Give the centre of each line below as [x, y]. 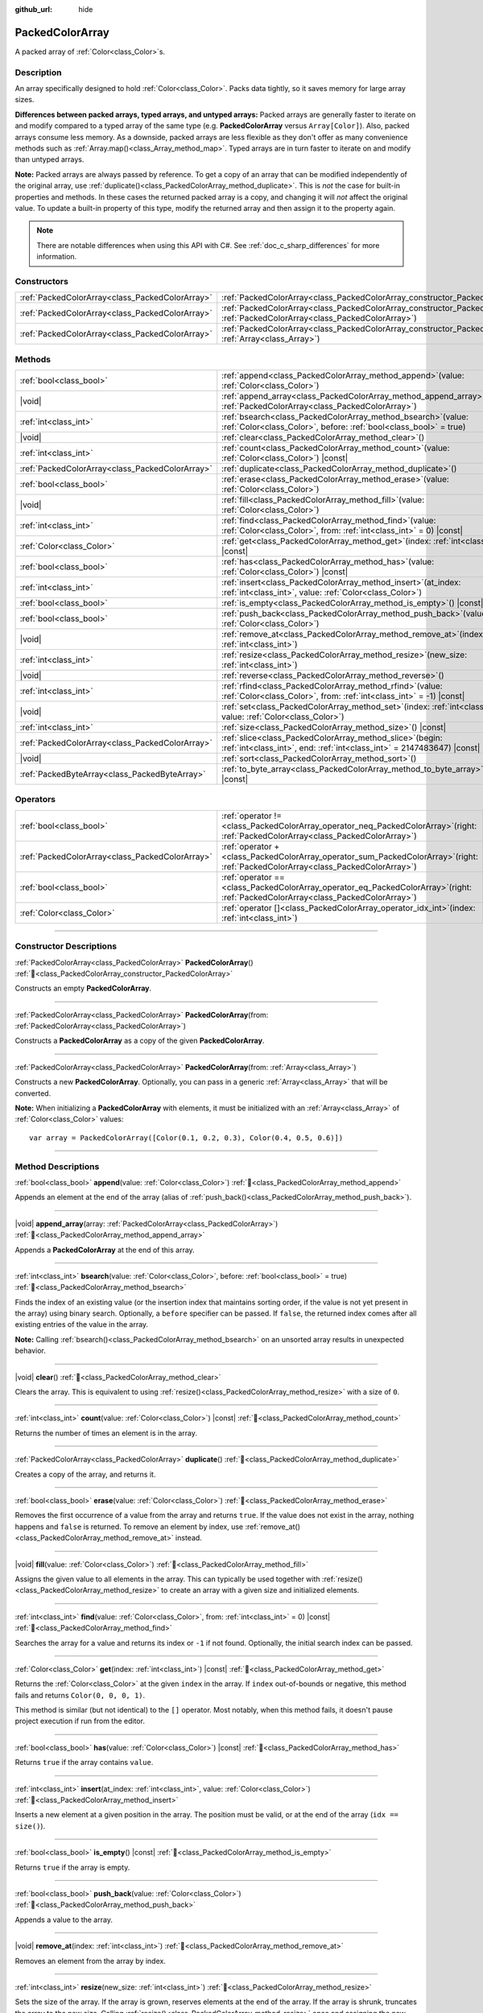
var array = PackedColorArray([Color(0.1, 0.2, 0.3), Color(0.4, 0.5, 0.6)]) [186, 1138]
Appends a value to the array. [64, 1920]
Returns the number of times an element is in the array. [106, 1432]
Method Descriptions [57, 1166]
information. [57, 257]
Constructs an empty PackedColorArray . [83, 988]
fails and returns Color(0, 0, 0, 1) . [80, 1695]
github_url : [33, 9]
